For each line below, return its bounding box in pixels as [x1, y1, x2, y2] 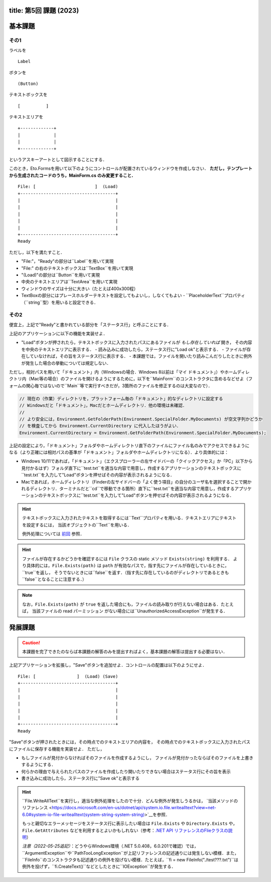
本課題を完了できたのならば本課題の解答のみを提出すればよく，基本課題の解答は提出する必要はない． [22, 649, 228, 654]
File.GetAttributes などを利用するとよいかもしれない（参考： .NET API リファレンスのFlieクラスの [22, 827, 229, 833]
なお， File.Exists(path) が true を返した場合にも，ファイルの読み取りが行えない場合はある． [22, 601, 221, 607]
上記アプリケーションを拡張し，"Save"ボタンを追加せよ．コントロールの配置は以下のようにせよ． [9, 662, 207, 668]
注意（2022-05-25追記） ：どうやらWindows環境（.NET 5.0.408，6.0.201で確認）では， [22, 843, 199, 849]
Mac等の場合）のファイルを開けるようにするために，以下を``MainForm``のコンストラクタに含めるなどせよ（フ [30, 376, 253, 382]
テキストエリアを [9, 114, 43, 120]
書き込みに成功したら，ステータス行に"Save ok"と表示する [21, 776, 140, 781]
